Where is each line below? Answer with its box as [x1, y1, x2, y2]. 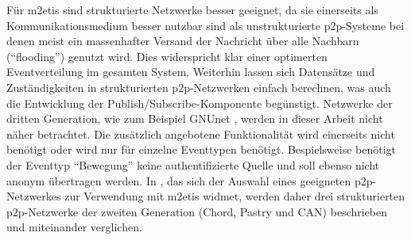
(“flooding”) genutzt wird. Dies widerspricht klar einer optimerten [6, 48, 328, 64]
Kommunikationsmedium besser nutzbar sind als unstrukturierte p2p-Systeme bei [6, 17, 405, 33]
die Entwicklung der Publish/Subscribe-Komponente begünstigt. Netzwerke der [6, 94, 393, 111]
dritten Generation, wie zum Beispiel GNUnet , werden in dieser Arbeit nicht [6, 110, 383, 127]
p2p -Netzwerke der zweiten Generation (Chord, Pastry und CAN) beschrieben [6, 203, 388, 219]
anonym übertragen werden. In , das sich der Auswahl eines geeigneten [6, 172, 351, 189]
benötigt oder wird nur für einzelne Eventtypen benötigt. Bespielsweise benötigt [6, 141, 397, 158]
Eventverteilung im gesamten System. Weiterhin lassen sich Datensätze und [6, 63, 375, 80]
